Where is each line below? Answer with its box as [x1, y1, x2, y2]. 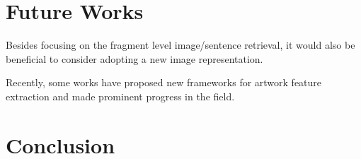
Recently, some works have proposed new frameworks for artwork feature [6, 75, 322, 90]
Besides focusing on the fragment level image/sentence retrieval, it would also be [6, 37, 355, 52]
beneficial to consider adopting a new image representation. [6, 51, 263, 66]
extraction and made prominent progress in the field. [6, 88, 235, 103]
